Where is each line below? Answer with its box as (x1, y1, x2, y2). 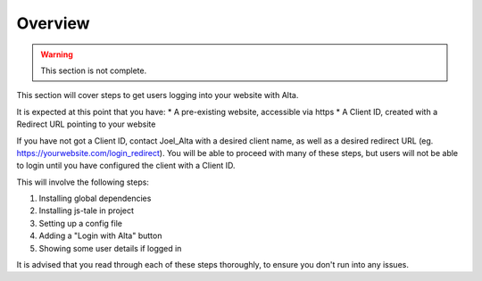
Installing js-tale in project (38, 205, 134, 216)
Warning (40, 49, 73, 60)
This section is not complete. (40, 65, 147, 76)
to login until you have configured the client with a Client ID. (16, 161, 236, 171)
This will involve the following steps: (16, 177, 149, 187)
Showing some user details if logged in (38, 243, 182, 253)
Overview (16, 13, 90, 33)
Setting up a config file (38, 218, 122, 228)
